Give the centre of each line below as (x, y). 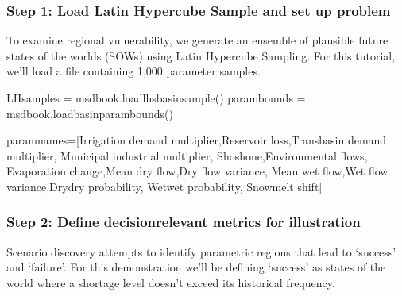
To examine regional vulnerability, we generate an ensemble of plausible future (197, 40)
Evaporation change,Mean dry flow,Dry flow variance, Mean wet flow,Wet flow (197, 171)
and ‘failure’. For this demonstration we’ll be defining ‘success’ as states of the (196, 267)
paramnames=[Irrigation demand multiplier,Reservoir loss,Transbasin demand (197, 140)
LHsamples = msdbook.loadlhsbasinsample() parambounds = (156, 98)
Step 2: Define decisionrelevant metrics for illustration (184, 222)
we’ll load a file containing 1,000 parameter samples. (133, 71)
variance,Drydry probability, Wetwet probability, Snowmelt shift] (164, 186)
